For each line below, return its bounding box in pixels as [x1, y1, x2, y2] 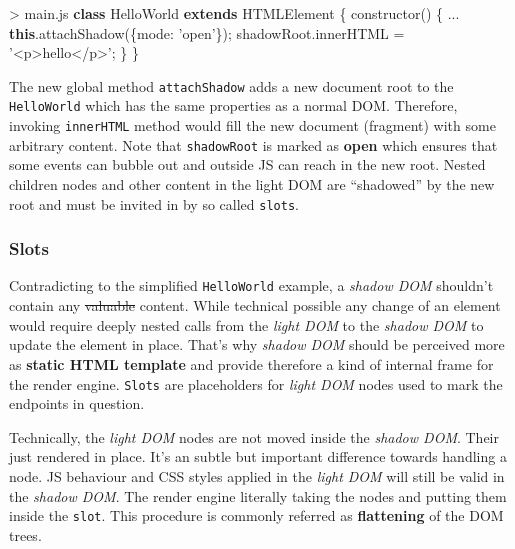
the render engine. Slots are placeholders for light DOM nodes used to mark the [9, 373, 503, 394]
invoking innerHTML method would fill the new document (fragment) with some [9, 115, 496, 136]
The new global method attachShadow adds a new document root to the [9, 75, 454, 96]
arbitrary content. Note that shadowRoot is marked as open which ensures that [9, 134, 498, 155]
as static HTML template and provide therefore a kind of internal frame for [9, 353, 494, 374]
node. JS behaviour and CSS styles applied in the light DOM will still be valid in [9, 465, 505, 486]
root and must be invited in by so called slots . [9, 193, 299, 214]
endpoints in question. [9, 393, 145, 414]
